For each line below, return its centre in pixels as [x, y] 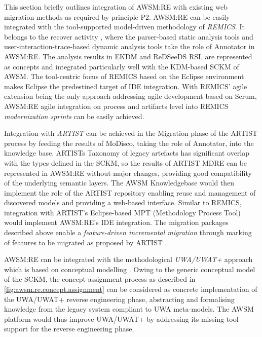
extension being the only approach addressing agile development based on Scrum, [130, 96]
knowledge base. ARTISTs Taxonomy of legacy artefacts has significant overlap [127, 153]
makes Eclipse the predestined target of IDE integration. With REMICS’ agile [126, 86]
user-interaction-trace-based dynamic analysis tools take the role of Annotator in [129, 46]
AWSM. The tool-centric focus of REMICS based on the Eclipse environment [124, 76]
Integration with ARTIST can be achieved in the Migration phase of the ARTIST [131, 133]
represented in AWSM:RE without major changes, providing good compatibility [128, 173]
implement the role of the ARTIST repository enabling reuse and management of [130, 192]
